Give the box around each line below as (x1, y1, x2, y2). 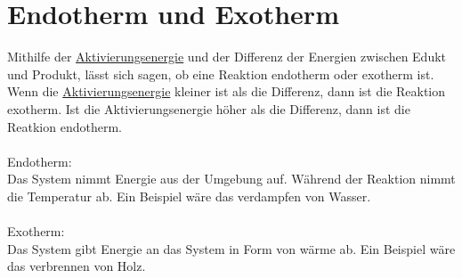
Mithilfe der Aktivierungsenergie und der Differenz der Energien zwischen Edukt (7, 47, 447, 66)
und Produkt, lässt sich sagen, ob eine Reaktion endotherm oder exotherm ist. (7, 64, 434, 83)
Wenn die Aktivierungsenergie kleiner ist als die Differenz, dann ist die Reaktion (7, 82, 446, 101)
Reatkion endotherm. (7, 117, 122, 135)
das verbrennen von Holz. (7, 257, 146, 275)
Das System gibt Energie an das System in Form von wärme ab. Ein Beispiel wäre (7, 239, 456, 258)
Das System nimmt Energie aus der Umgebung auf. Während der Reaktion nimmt (7, 169, 456, 188)
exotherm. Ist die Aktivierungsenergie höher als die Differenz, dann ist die (7, 99, 410, 118)
